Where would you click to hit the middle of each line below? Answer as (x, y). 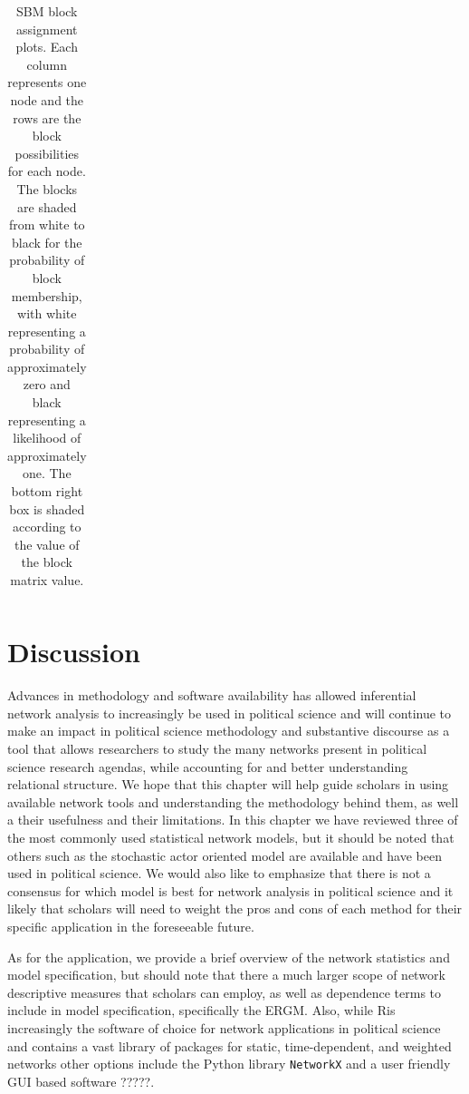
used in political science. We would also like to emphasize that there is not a (219, 873)
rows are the (47, 117)
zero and (47, 384)
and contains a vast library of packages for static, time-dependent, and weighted (230, 1045)
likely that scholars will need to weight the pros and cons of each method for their (235, 908)
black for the (47, 242)
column (47, 64)
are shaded (47, 206)
